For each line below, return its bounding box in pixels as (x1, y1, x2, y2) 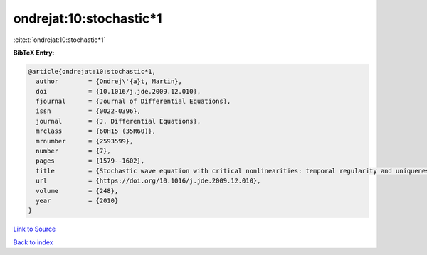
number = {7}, (36, 147, 112, 156)
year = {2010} (36, 197, 119, 205)
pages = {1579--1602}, (36, 157, 145, 165)
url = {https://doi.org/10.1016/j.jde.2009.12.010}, (36, 177, 261, 185)
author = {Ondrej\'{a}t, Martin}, (36, 77, 183, 85)
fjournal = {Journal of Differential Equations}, (36, 97, 231, 106)
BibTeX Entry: (13, 48, 55, 57)
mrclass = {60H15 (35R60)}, (36, 127, 157, 135)
